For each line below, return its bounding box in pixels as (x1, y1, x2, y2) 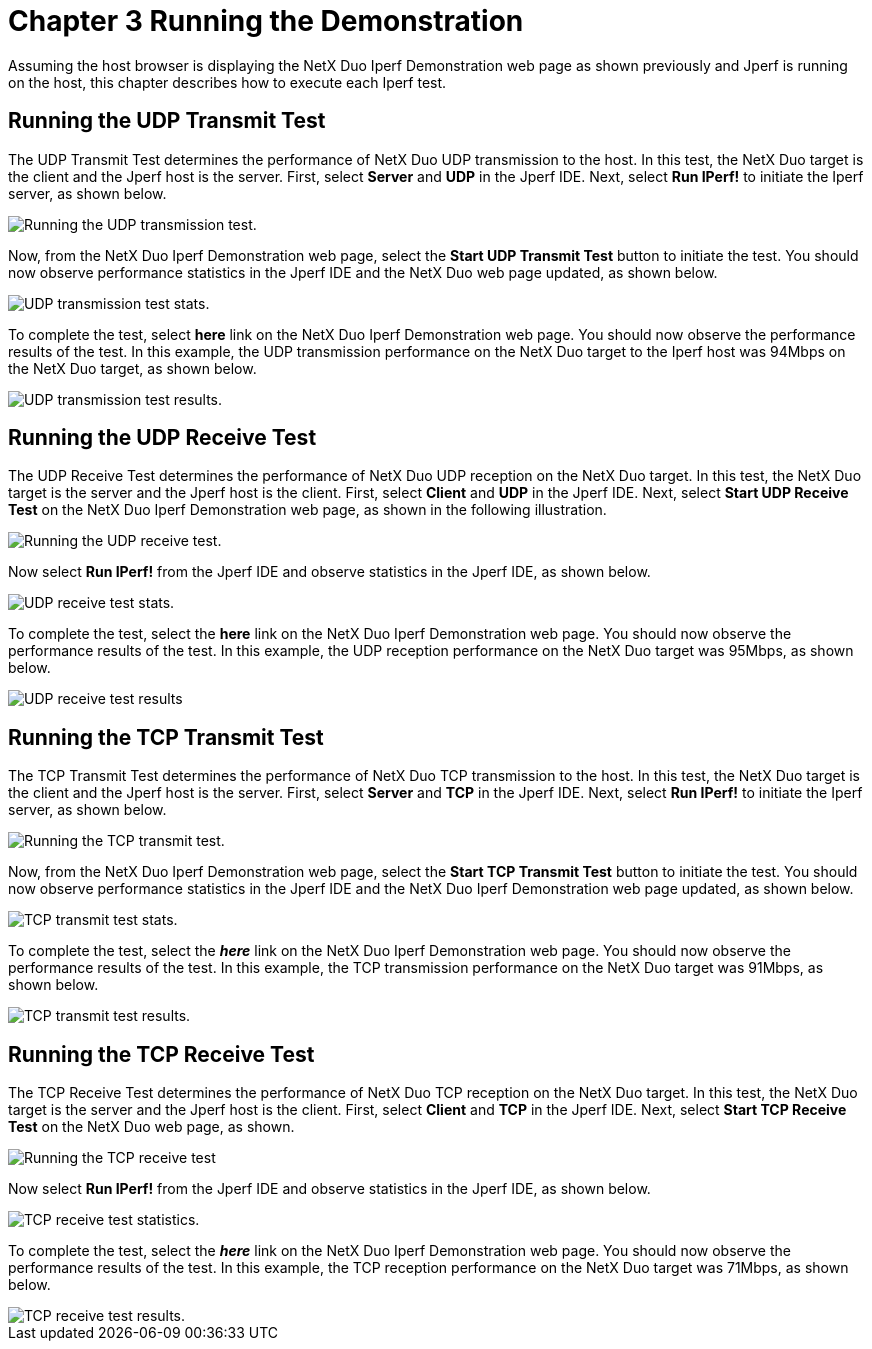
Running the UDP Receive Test (8, 425, 317, 451)
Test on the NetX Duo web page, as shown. (8, 1118, 295, 1136)
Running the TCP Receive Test (8, 1041, 315, 1067)
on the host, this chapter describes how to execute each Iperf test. (8, 73, 447, 91)
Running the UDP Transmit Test (8, 108, 326, 134)
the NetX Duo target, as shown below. (8, 359, 257, 377)
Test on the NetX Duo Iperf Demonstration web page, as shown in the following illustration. (8, 501, 607, 519)
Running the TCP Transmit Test (8, 724, 324, 750)
